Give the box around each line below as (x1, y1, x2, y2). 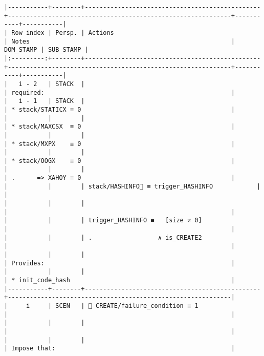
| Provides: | (4, 259, 235, 267)
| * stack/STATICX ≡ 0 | (4, 106, 235, 113)
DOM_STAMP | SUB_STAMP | (4, 46, 89, 54)
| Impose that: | (4, 345, 235, 352)
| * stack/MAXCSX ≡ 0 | (4, 123, 235, 131)
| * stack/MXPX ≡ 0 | (4, 140, 235, 148)
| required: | (4, 89, 235, 96)
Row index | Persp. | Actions (11, 29, 114, 36)
